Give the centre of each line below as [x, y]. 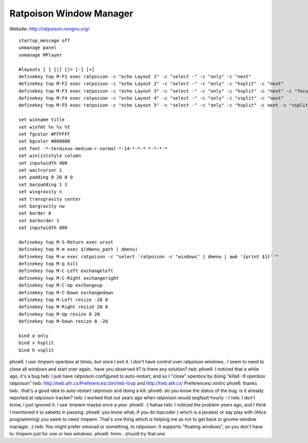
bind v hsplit [36, 343]
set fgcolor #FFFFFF [44, 134]
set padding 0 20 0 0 [46, 177]
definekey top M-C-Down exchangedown [66, 293]
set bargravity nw [42, 206]
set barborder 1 [39, 220]
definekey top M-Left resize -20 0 [63, 300]
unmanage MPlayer [40, 55]
